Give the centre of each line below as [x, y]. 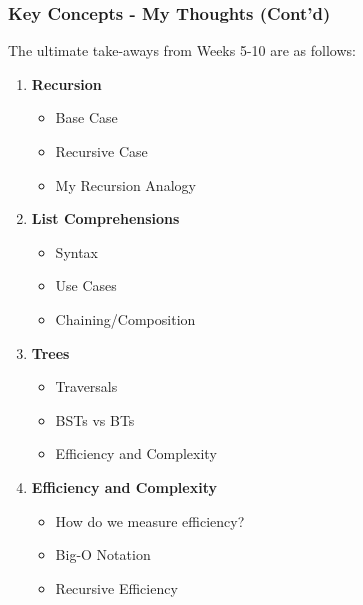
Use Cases [86, 285]
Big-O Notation [103, 554]
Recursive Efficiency [116, 587]
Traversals [86, 386]
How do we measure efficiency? [150, 520]
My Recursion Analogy [125, 184]
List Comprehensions [105, 218]
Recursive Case [101, 151]
